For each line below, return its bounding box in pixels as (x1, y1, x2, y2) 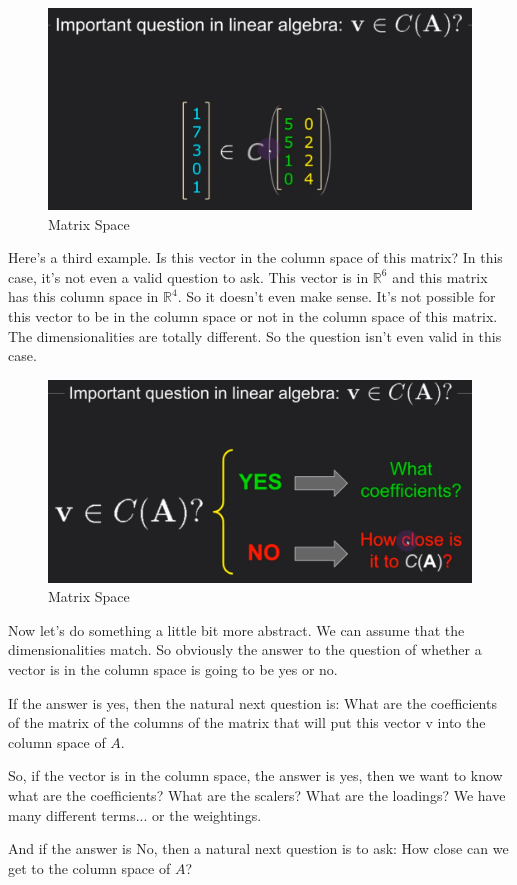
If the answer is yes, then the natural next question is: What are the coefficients (8, 692, 497, 713)
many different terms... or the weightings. (8, 804, 262, 825)
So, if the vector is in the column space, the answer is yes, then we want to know (8, 765, 503, 786)
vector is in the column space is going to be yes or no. (8, 659, 338, 680)
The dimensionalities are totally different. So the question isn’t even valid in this (8, 325, 502, 346)
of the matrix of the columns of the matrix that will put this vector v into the (8, 712, 486, 733)
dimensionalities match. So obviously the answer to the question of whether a (8, 639, 482, 660)
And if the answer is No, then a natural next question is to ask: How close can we (8, 838, 509, 859)
